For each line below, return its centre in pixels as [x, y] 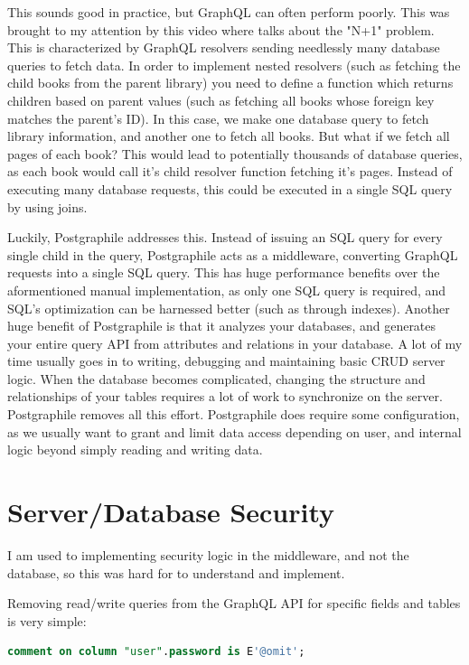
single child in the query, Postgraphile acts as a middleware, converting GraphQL [233, 254]
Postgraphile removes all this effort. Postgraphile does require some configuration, [234, 414]
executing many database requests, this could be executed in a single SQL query [230, 188]
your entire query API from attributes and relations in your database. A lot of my [235, 343]
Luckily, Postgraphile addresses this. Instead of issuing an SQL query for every [225, 237]
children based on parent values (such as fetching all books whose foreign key [221, 100]
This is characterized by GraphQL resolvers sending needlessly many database [224, 47]
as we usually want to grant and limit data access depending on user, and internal [234, 431]
